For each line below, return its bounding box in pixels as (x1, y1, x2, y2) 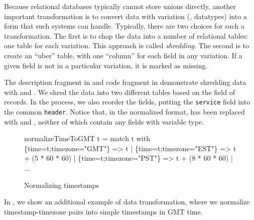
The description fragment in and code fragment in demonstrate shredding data (4, 77, 246, 87)
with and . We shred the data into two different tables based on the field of (4, 86, 235, 97)
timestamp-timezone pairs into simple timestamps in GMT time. (4, 206, 203, 216)
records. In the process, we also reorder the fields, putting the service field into (4, 96, 250, 107)
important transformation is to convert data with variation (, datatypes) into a (4, 11, 247, 21)
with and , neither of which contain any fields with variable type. (4, 116, 204, 127)
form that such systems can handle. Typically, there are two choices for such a (4, 21, 244, 31)
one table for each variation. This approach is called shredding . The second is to (4, 40, 249, 51)
